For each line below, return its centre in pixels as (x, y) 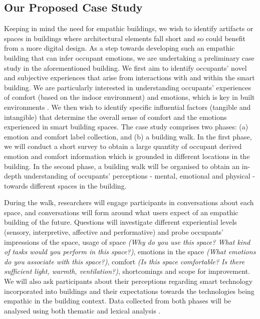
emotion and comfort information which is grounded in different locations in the (127, 156)
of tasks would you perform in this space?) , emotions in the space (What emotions (130, 252)
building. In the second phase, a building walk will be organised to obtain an (122, 166)
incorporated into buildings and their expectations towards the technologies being (129, 291)
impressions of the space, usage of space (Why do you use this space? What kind (127, 242)
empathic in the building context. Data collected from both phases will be (118, 301)
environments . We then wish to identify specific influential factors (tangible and (127, 107)
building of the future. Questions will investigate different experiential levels (120, 222)
